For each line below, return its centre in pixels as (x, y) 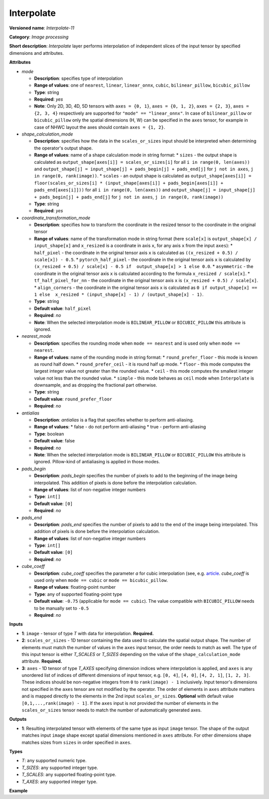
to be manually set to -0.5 (62, 608)
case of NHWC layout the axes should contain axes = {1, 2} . (100, 127)
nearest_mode (37, 336)
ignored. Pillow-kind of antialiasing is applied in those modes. (97, 462)
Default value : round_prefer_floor (73, 399)
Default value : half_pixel (63, 308)
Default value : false (55, 441)
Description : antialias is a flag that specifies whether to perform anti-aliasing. (114, 420)
